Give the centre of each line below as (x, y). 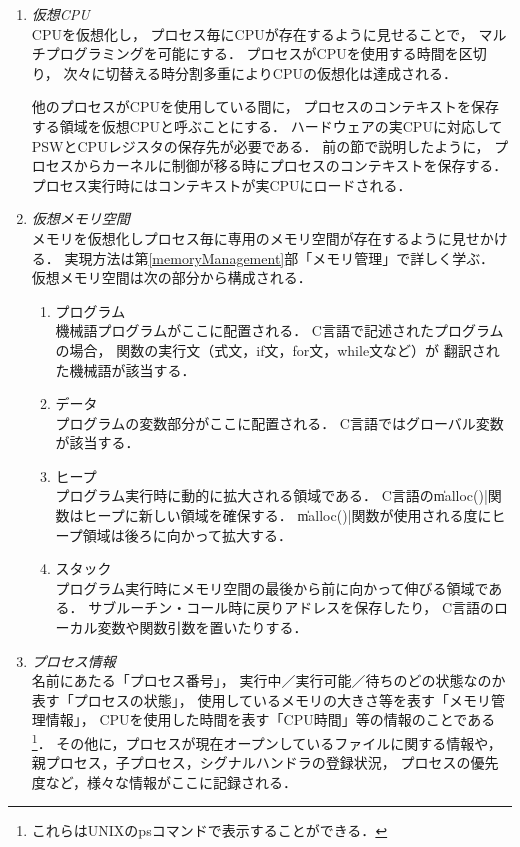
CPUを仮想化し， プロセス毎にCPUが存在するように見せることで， (252, 33)
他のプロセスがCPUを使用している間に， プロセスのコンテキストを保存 (265, 106)
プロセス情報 (73, 660)
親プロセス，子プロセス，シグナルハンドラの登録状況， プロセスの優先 (265, 762)
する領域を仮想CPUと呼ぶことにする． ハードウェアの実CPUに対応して (267, 125)
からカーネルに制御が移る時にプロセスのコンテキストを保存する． (290, 165)
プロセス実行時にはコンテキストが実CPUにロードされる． (221, 184)
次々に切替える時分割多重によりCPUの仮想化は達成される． (260, 72)
